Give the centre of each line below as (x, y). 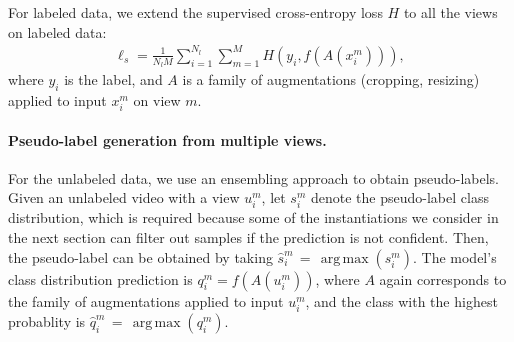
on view (157, 99)
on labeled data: (57, 31)
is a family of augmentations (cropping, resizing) (331, 78)
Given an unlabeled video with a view (124, 197)
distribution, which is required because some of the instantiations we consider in (253, 217)
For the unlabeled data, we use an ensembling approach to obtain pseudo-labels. (253, 177)
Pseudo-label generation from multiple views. (167, 139)
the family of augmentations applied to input (146, 300)
